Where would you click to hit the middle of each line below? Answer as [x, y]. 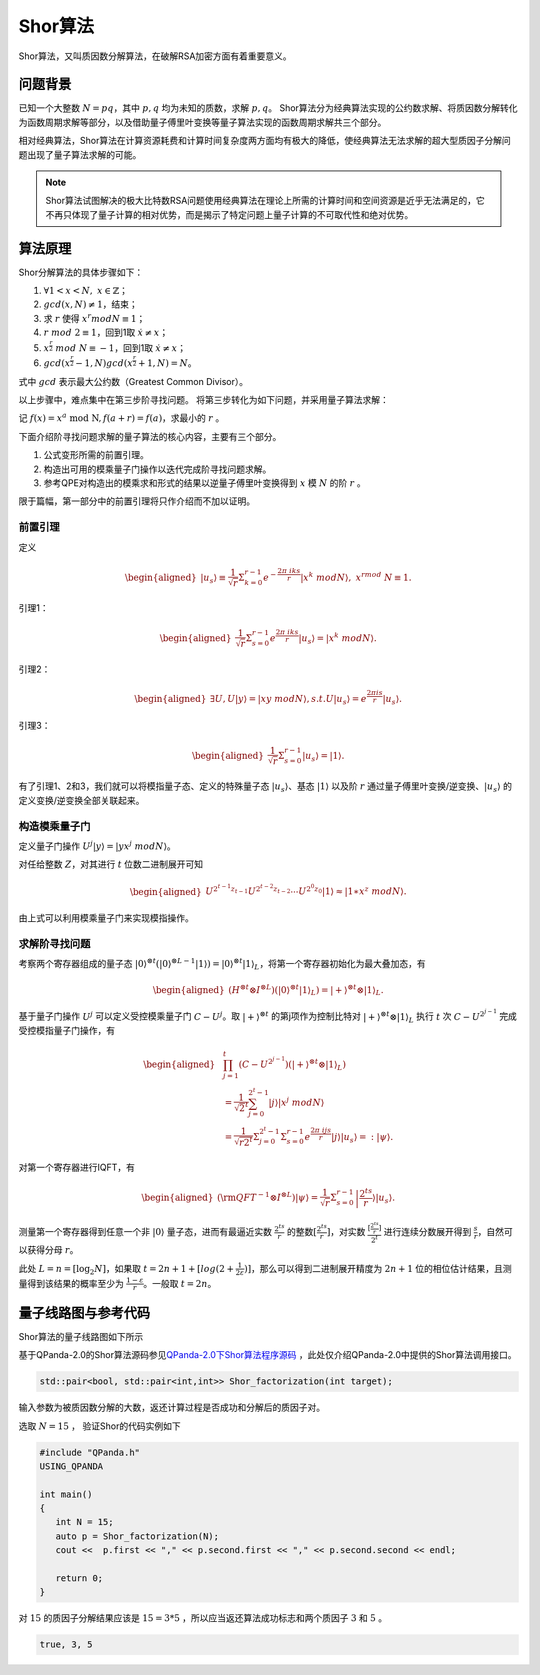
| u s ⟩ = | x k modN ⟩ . [337, 638]
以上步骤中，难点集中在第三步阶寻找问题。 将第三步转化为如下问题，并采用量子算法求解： [203, 400]
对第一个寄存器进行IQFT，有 [76, 1167]
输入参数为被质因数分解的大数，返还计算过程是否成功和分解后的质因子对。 [171, 1407]
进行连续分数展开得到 [427, 1232]
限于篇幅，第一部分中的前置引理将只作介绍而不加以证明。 [136, 501]
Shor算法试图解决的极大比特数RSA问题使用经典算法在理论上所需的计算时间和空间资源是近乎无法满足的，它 [265, 201]
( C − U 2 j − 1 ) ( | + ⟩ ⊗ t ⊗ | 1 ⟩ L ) [292, 1063]
